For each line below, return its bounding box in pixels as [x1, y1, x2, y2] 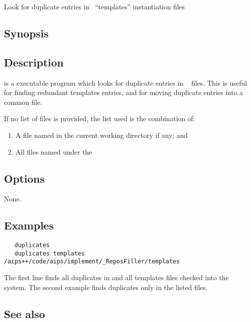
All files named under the [15, 146, 92, 157]
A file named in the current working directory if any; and [15, 129, 188, 140]
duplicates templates [14, 250, 85, 257]
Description [4, 54, 64, 69]
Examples [4, 218, 54, 233]
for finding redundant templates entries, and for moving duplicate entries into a [4, 87, 243, 97]
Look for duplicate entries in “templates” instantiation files [4, 1, 185, 11]
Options [4, 170, 45, 186]
